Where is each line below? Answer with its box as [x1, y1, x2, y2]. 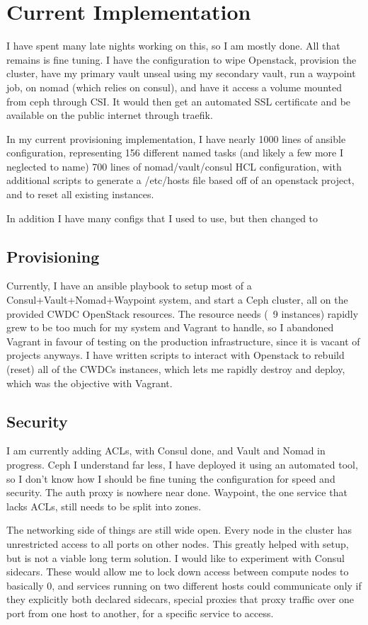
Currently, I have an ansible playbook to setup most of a [6, 278, 252, 293]
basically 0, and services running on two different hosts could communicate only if [6, 578, 362, 592]
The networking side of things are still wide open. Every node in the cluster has [6, 522, 352, 537]
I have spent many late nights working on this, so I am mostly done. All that [6, 38, 340, 53]
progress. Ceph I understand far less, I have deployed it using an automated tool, [6, 457, 358, 471]
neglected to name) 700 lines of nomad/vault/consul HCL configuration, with [6, 159, 342, 173]
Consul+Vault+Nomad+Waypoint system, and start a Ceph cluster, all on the [6, 292, 348, 307]
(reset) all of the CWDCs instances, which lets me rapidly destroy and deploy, [6, 362, 345, 377]
